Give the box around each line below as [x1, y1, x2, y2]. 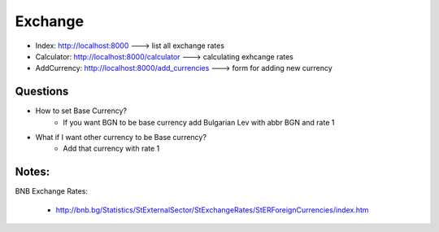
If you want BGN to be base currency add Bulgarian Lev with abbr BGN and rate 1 [63, 117, 335, 127]
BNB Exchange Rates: [15, 186, 89, 196]
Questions [15, 85, 69, 98]
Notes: [15, 165, 50, 179]
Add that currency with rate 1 [63, 143, 160, 154]
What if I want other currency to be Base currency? [35, 133, 207, 142]
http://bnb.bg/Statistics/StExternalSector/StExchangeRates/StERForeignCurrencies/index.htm [55, 204, 369, 215]
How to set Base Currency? [35, 106, 128, 116]
